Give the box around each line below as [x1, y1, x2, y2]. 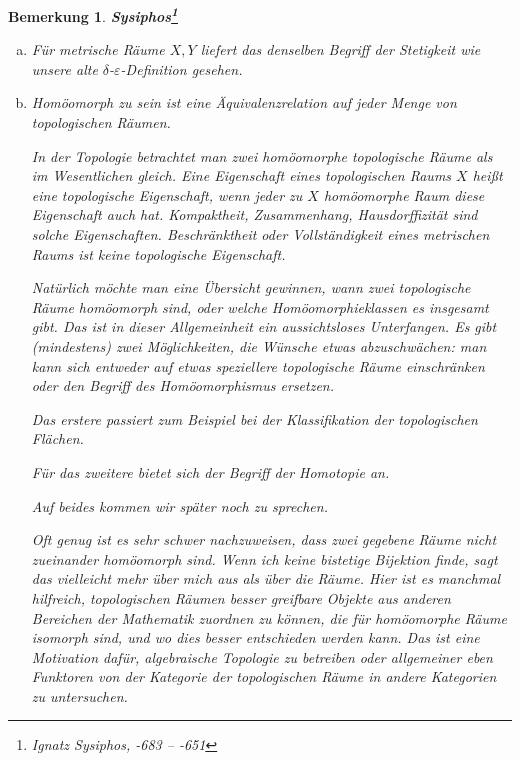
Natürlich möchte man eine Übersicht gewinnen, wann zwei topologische [31, 277, 471, 298]
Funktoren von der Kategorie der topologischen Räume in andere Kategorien [31, 666, 497, 687]
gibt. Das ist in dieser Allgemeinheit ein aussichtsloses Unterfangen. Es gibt [31, 316, 497, 337]
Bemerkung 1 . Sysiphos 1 [8, 3, 178, 26]
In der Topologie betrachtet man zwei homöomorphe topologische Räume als [31, 145, 493, 166]
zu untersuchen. [31, 685, 128, 706]
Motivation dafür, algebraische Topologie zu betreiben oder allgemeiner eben [31, 646, 493, 667]
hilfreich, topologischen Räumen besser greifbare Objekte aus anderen [31, 587, 451, 608]
